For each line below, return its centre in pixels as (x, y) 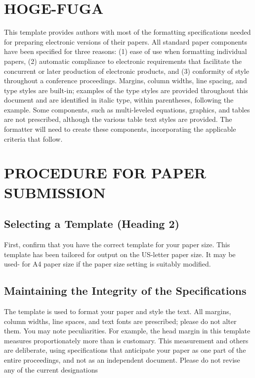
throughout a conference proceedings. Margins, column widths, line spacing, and (126, 81)
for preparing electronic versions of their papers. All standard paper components (126, 41)
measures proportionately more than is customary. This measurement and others (126, 340)
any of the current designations (51, 369)
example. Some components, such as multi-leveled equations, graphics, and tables (127, 109)
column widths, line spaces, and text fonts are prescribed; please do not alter (120, 321)
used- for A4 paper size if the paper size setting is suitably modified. (107, 264)
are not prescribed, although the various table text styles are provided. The (118, 119)
